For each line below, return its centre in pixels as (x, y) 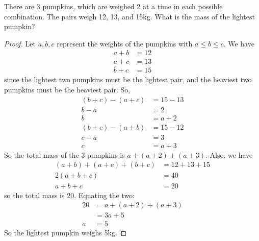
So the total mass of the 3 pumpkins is (64, 154)
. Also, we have (229, 154)
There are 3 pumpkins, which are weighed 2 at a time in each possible (113, 6)
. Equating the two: (104, 195)
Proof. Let (20, 43)
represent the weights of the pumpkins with (125, 43)
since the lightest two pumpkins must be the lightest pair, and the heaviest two (128, 79)
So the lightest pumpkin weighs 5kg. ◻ (66, 233)
